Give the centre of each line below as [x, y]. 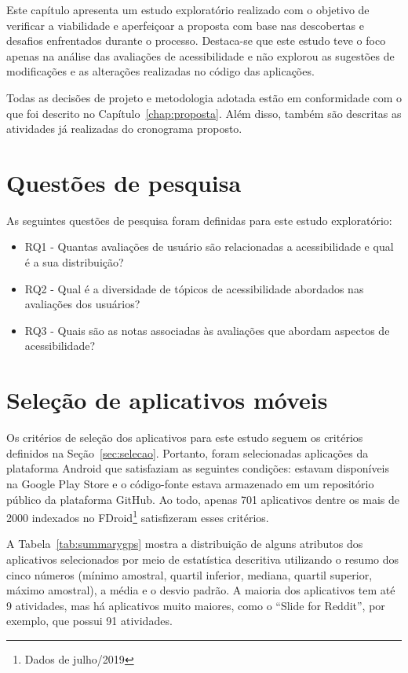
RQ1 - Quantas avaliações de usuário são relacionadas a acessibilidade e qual [209, 246]
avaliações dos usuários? [82, 304]
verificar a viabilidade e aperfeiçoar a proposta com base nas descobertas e [185, 25]
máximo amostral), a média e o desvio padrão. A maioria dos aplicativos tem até [201, 590]
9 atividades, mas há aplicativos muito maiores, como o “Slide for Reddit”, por [196, 605]
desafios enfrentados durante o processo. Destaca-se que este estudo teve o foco [196, 40]
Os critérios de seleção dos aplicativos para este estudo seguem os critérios [185, 438]
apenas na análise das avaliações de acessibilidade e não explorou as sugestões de [200, 55]
